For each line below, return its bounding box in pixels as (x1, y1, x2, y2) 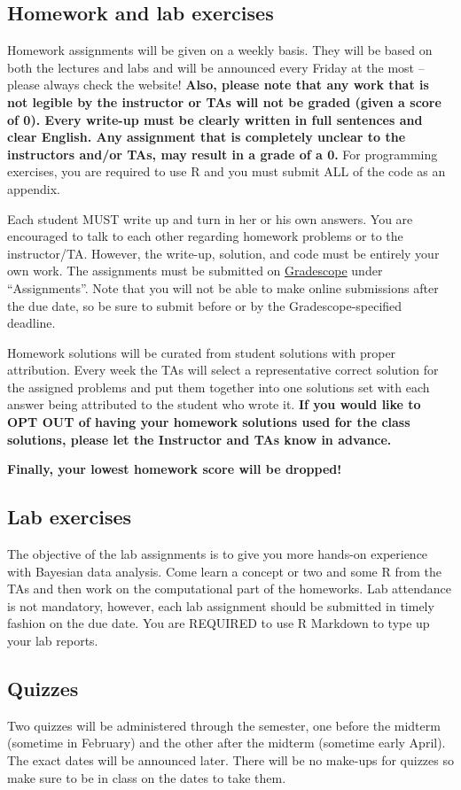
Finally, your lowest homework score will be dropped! (7, 460, 342, 478)
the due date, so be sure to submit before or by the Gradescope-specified (7, 296, 402, 314)
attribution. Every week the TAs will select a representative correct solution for (7, 360, 439, 379)
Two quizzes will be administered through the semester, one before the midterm (7, 716, 441, 734)
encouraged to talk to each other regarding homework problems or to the (7, 227, 403, 245)
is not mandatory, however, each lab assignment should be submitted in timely (7, 596, 434, 615)
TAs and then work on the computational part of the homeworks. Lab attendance (7, 579, 451, 598)
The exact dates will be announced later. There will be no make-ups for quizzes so (7, 751, 454, 770)
